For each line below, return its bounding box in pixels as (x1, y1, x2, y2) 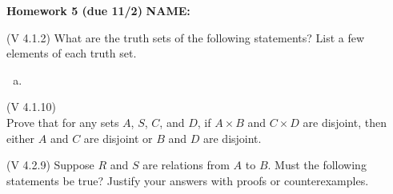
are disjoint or (83, 129, 153, 146)
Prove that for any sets (6, 113, 119, 130)
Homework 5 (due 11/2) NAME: (6, 2, 190, 18)
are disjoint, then (303, 113, 387, 130)
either (6, 129, 35, 146)
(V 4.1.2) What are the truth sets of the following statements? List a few (6, 29, 365, 46)
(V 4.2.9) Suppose (6, 156, 94, 173)
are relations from (142, 156, 230, 173)
